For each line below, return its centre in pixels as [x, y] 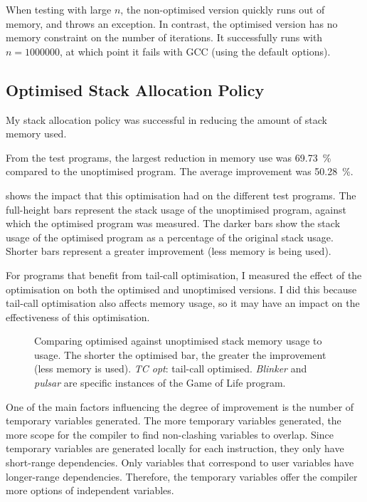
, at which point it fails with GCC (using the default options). [195, 51]
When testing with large [59, 9]
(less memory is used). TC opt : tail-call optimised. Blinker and [171, 368]
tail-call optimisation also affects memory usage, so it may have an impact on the [183, 303]
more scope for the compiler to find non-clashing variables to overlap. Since [170, 434]
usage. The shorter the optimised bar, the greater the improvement [180, 354]
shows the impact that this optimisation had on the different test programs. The [181, 195]
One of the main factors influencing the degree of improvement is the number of [180, 406]
